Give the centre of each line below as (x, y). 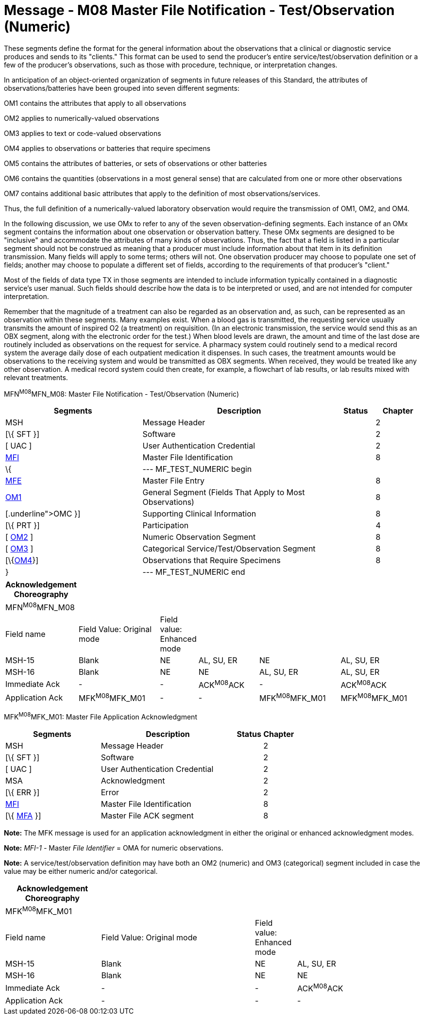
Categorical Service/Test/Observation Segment (229, 549)
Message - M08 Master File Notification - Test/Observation (199, 10)
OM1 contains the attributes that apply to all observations (95, 103)
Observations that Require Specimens (212, 560)
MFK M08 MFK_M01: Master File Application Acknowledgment (101, 716)
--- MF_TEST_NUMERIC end (194, 572)
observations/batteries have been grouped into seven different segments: (122, 88)
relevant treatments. (36, 377)
